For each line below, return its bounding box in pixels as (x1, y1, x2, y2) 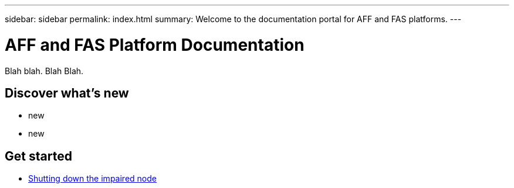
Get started (5, 148, 72, 163)
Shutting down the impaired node (28, 173, 157, 184)
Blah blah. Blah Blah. (5, 65, 84, 76)
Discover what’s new (5, 85, 129, 100)
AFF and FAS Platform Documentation (5, 34, 305, 55)
